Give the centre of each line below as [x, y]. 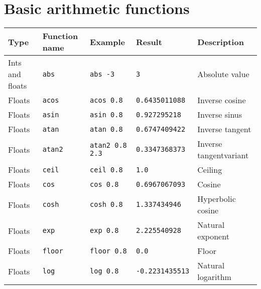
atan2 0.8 [108, 146]
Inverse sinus [220, 115]
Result [149, 42]
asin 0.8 [106, 114]
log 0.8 [104, 271]
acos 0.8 [106, 100]
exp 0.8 [104, 231]
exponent [213, 236]
